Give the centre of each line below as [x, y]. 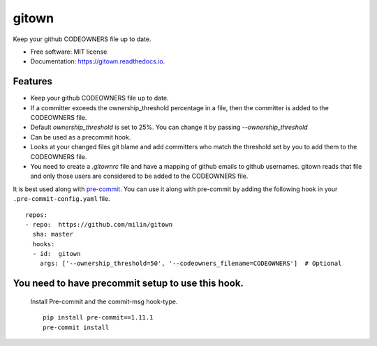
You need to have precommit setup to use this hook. [128, 284]
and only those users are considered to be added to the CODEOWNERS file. [139, 176]
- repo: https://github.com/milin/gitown [99, 224]
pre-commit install [76, 327]
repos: [37, 215]
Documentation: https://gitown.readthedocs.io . [98, 61]
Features [32, 81]
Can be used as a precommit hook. [81, 137]
